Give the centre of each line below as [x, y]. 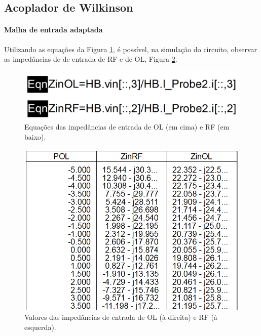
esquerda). [40, 327]
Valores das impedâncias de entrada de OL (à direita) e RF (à [121, 317]
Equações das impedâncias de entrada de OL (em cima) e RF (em [127, 127]
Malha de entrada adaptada [53, 30]
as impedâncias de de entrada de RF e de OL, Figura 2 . [91, 59]
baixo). [35, 137]
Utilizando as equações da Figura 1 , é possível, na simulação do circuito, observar [130, 49]
